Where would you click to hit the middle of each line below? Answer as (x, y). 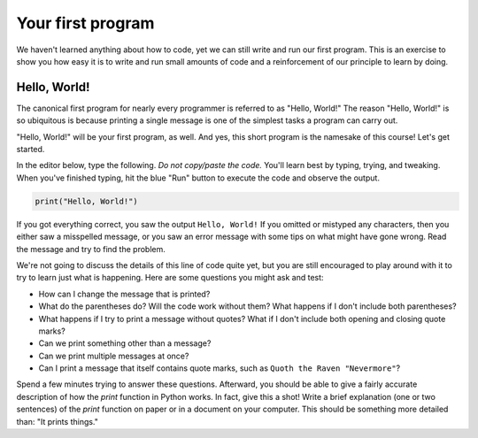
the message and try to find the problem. (91, 249)
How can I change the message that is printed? (124, 294)
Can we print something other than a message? (125, 343)
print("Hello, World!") (87, 201)
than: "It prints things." (58, 421)
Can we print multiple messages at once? (114, 356)
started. (31, 150)
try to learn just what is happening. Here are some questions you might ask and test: (170, 278)
